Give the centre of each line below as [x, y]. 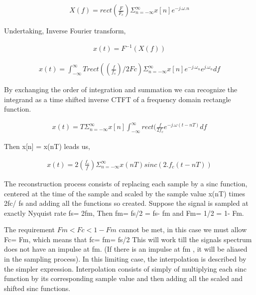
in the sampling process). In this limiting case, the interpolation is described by [125, 259]
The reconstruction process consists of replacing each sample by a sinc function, [126, 183]
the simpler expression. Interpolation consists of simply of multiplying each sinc [125, 268]
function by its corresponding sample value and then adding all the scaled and [124, 278]
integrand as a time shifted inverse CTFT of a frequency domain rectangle [118, 99]
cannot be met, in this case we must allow [183, 229]
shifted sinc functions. [37, 288]
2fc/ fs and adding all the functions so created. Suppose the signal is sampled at [126, 203]
